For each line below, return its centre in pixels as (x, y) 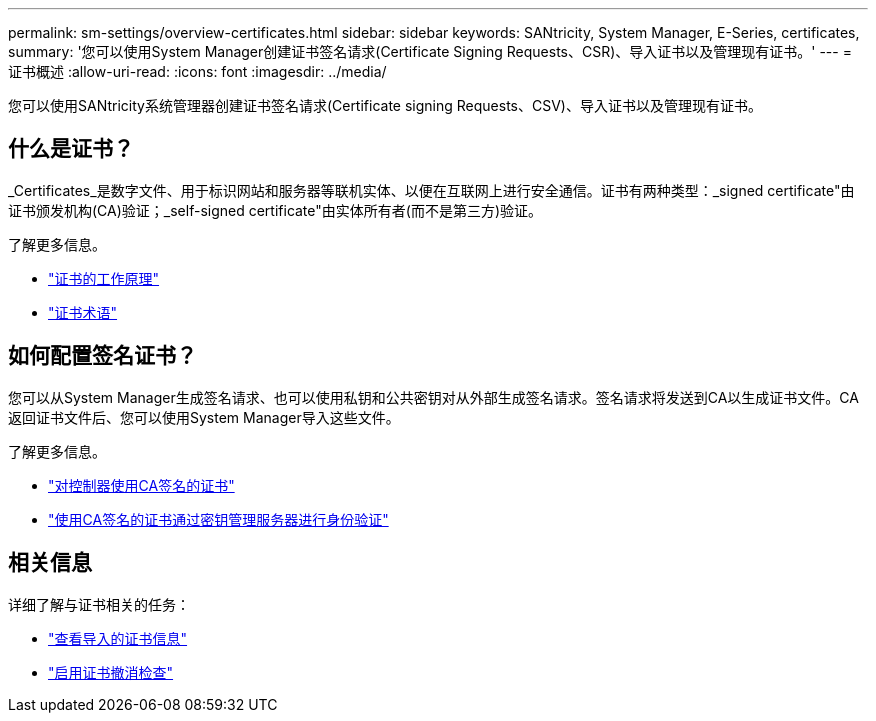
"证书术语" (83, 312)
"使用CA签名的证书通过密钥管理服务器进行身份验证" (218, 519)
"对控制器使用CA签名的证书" (141, 485)
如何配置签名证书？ (102, 356)
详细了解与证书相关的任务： (99, 604)
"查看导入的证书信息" (118, 638)
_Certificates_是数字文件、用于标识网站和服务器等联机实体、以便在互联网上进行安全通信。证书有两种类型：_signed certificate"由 (431, 190)
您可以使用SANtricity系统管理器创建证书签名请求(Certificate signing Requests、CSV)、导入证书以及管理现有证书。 (385, 105)
